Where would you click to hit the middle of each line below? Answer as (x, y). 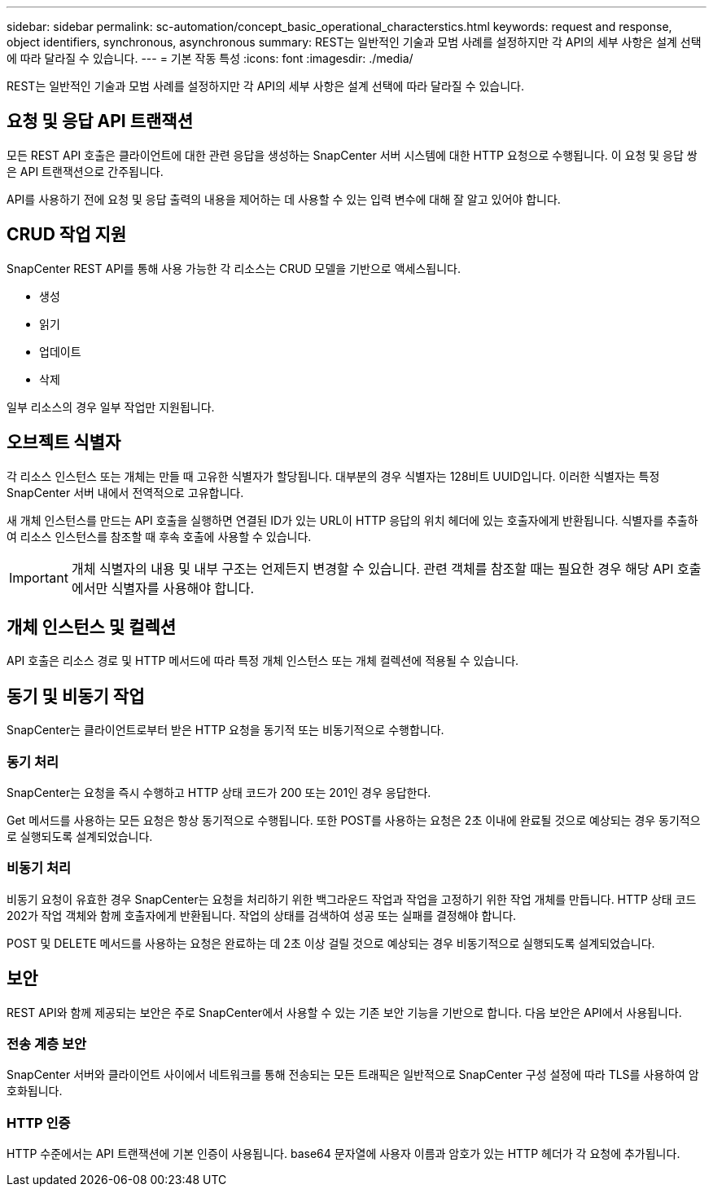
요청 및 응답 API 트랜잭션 (100, 121)
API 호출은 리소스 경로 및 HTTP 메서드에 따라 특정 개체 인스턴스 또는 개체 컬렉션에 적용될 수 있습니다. (263, 661)
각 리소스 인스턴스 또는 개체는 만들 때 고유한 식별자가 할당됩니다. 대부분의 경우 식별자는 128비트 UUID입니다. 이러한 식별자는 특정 (333, 476)
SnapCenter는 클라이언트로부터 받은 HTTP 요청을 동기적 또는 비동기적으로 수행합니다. (225, 730)
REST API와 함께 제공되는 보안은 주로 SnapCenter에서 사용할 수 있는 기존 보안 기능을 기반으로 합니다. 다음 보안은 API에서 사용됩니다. (344, 1012)
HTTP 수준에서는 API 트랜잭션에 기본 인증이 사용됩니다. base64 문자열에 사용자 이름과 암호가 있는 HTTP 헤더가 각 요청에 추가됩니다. (343, 1154)
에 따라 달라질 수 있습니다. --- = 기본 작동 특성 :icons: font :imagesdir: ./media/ (210, 58)
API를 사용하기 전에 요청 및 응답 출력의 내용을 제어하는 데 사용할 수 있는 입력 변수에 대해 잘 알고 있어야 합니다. (284, 199)
